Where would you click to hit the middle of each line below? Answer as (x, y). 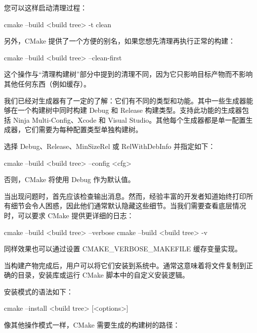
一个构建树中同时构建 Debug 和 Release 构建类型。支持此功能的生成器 (130, 110)
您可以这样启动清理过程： (45, 7)
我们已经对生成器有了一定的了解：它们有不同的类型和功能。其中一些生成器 (125, 100)
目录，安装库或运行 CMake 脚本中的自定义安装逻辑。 (103, 275)
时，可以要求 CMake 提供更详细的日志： (69, 215)
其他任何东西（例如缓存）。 (47, 83)
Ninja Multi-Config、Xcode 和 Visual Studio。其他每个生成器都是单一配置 (129, 119)
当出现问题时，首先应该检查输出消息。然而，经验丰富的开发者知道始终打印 (125, 196)
